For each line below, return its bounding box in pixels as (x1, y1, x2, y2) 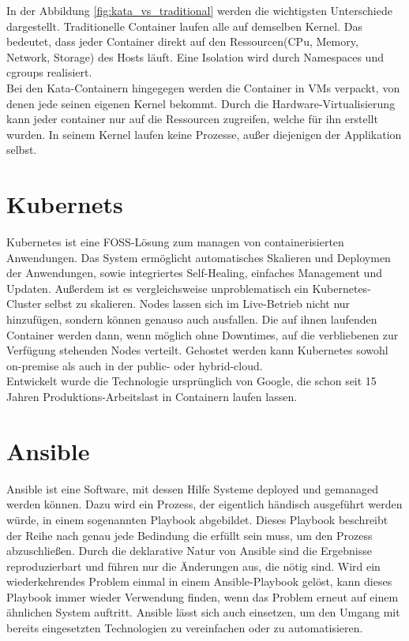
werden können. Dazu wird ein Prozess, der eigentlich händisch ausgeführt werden (6, 496, 403, 512)
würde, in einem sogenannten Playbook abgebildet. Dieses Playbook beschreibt (6, 511, 388, 527)
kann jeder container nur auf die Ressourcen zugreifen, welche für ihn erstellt (6, 111, 378, 127)
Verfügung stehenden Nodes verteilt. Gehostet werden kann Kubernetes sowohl (6, 342, 388, 358)
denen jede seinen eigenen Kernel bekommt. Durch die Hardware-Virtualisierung (6, 95, 396, 111)
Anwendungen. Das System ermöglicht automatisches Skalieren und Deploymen (6, 249, 391, 265)
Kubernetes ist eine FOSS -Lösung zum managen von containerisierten (6, 234, 344, 250)
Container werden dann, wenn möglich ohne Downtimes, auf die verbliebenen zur (6, 326, 399, 343)
